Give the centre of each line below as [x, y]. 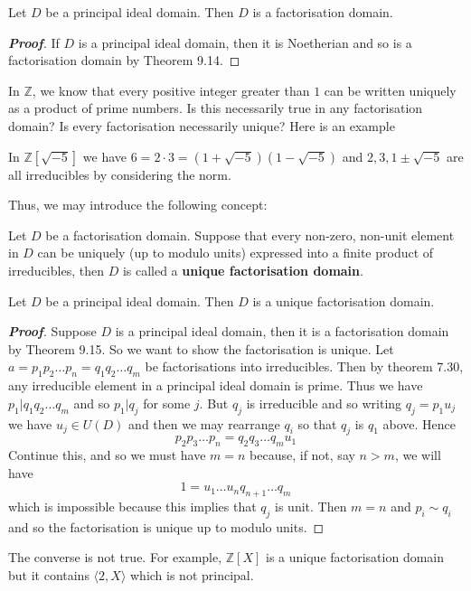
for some [167, 403]
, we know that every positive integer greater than [171, 90]
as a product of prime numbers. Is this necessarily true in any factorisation [216, 108]
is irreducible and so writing [324, 403]
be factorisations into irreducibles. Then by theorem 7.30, [304, 366]
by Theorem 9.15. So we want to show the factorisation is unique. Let [201, 348]
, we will [418, 455]
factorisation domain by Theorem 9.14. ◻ [124, 60]
